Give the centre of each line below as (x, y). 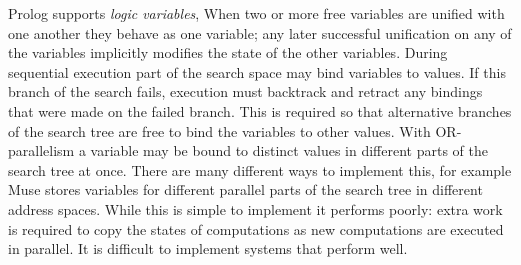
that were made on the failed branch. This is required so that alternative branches (260, 110)
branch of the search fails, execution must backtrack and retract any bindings (245, 91)
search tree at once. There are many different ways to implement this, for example (260, 169)
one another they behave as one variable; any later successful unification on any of (260, 32)
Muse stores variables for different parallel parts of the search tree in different (245, 189)
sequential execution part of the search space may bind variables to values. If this (257, 71)
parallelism (41, 150)
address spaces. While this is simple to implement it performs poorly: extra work (255, 208)
